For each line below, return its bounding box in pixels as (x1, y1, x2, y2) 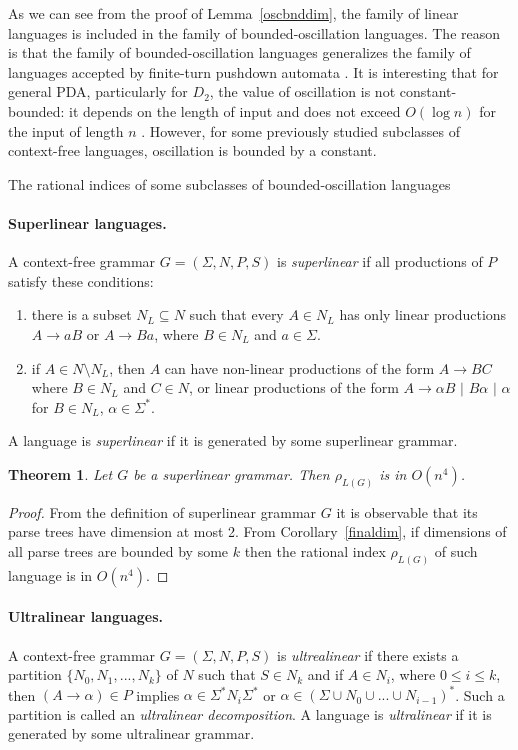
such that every (189, 304, 284, 325)
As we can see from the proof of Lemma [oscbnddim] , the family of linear (8, 3, 459, 23)
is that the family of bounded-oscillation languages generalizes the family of (8, 42, 471, 63)
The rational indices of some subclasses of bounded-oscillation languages (8, 173, 451, 194)
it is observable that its (336, 501, 478, 522)
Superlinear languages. (8, 212, 167, 233)
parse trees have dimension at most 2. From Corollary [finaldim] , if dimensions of (8, 521, 507, 542)
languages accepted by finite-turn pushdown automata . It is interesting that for (8, 61, 499, 82)
